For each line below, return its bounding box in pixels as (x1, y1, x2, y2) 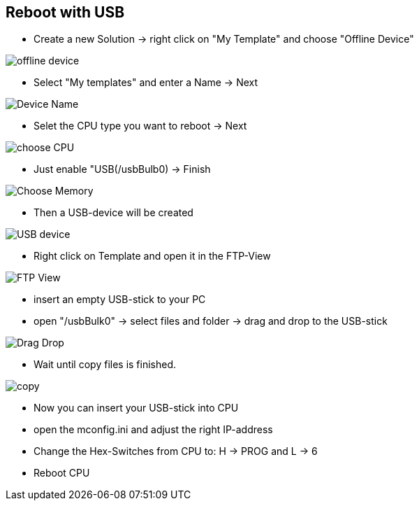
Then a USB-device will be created (34, 206, 193, 219)
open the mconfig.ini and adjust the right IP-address (34, 423, 273, 436)
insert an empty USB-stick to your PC (34, 293, 206, 306)
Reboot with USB (6, 3, 125, 21)
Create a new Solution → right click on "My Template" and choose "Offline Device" (34, 33, 414, 45)
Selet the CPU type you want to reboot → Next (34, 120, 247, 132)
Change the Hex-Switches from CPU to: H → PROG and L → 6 (34, 445, 318, 458)
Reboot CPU (34, 467, 90, 479)
